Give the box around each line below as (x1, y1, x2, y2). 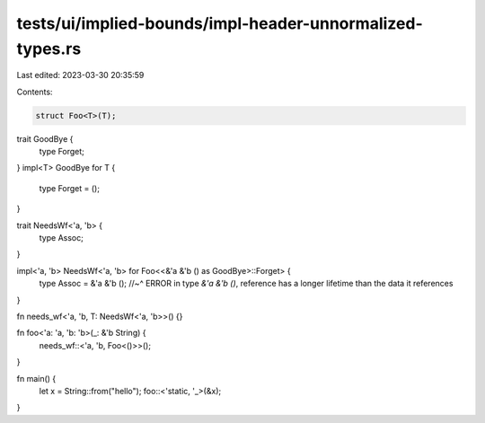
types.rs (16, 39, 82, 58)
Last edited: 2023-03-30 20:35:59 (16, 70, 145, 81)
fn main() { (16, 373, 57, 383)
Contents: (16, 86, 53, 97)
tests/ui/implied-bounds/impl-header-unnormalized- (16, 13, 423, 33)
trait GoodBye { (16, 133, 74, 144)
